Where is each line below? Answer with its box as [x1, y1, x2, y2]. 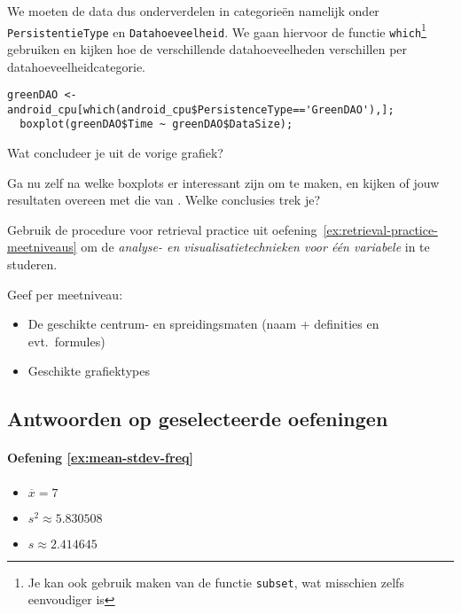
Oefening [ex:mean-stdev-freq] [7, 448, 193, 467]
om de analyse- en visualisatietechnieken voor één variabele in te [81, 237, 430, 256]
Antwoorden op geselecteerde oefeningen [7, 405, 388, 432]
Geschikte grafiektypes [27, 361, 150, 380]
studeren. [7, 255, 58, 274]
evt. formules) [27, 331, 105, 350]
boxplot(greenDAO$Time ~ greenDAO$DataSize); [20, 118, 293, 131]
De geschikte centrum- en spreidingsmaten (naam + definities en [27, 315, 379, 333]
